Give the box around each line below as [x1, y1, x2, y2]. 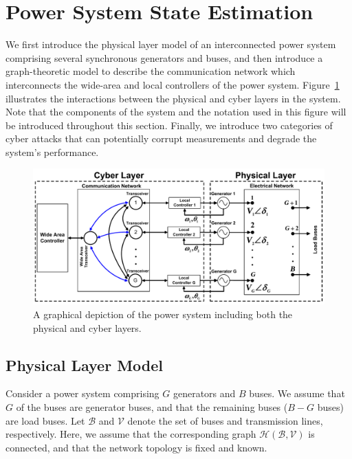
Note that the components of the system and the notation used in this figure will [5, 104, 346, 119]
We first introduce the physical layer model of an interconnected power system [5, 37, 336, 52]
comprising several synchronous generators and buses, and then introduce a [5, 50, 323, 65]
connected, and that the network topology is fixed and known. [5, 440, 267, 454]
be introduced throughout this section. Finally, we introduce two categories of [5, 117, 333, 132]
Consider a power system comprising [5, 386, 159, 401]
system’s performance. [5, 144, 99, 159]
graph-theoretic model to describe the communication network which [5, 64, 296, 78]
